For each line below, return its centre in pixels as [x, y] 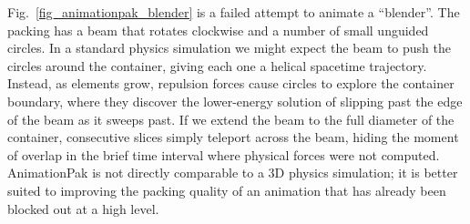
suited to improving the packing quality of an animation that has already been [227, 190]
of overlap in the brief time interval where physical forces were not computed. [224, 154]
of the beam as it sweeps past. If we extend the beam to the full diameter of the [231, 119]
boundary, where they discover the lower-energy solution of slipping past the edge [235, 101]
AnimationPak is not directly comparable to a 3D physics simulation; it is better [233, 173]
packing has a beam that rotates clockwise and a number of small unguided [218, 30]
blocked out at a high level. [83, 208]
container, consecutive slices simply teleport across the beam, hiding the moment [233, 137]
